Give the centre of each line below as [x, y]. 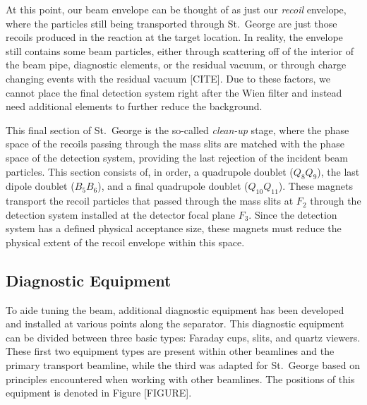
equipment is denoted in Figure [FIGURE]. [99, 393]
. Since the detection [293, 214]
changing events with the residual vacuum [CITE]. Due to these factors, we [168, 78]
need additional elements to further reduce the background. [134, 106]
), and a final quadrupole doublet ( [173, 186]
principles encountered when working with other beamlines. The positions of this [180, 379]
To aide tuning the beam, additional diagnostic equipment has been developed [175, 309]
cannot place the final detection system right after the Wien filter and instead [174, 92]
